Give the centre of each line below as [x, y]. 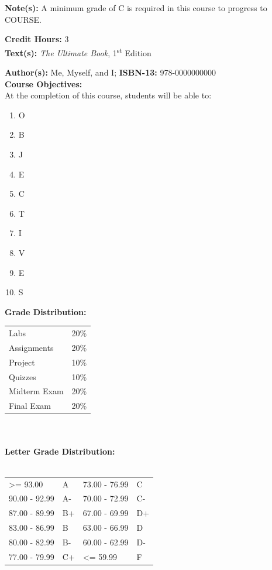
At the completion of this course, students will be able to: [108, 95]
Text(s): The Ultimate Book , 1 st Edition [78, 52]
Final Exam [30, 406]
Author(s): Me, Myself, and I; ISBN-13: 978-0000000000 [111, 72]
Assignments [31, 347]
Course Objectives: [44, 83]
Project [22, 362]
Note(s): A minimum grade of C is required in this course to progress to [136, 8]
